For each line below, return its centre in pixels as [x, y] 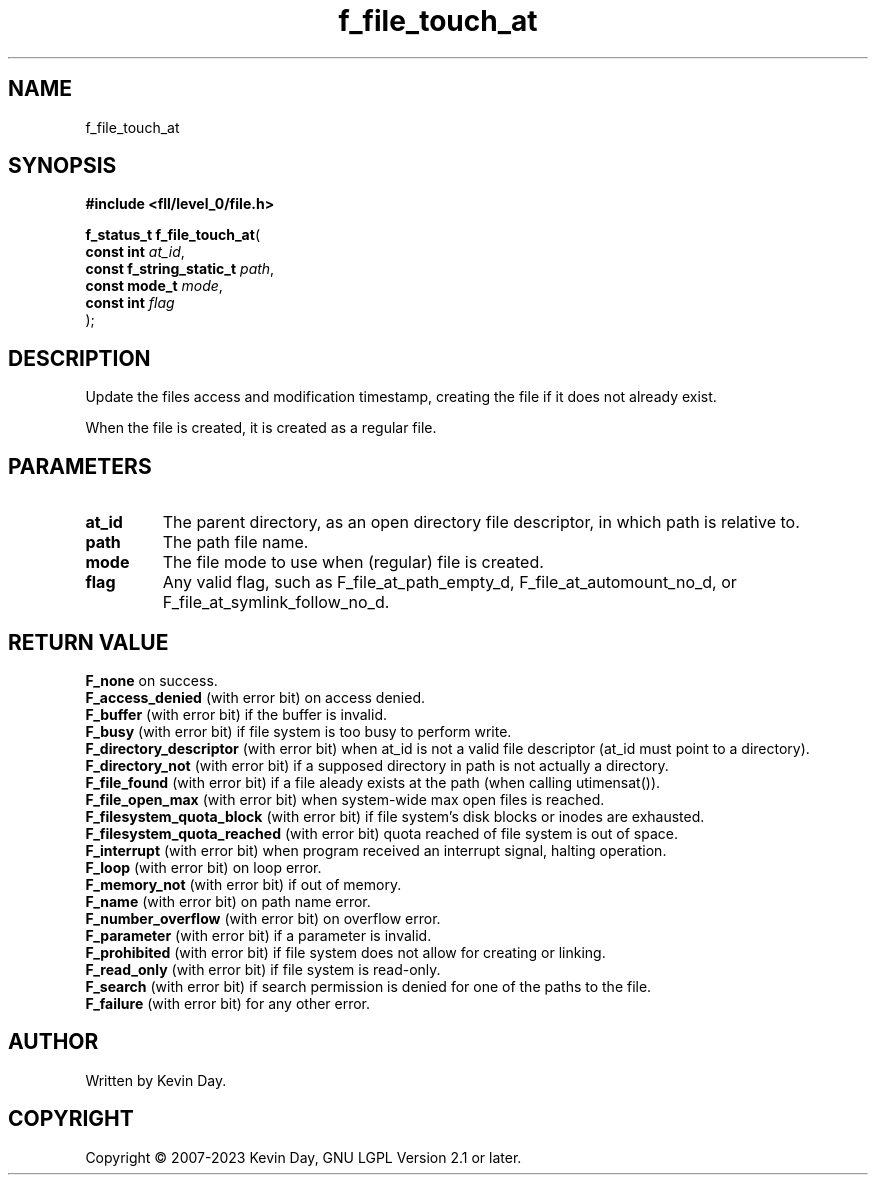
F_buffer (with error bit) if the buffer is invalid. [236, 714]
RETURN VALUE [88, 642]
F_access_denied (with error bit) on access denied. [255, 697]
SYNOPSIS [62, 166]
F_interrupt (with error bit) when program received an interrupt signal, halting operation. [376, 850]
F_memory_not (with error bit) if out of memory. [243, 884]
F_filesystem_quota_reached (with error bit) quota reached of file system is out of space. [381, 833]
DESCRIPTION [79, 358]
